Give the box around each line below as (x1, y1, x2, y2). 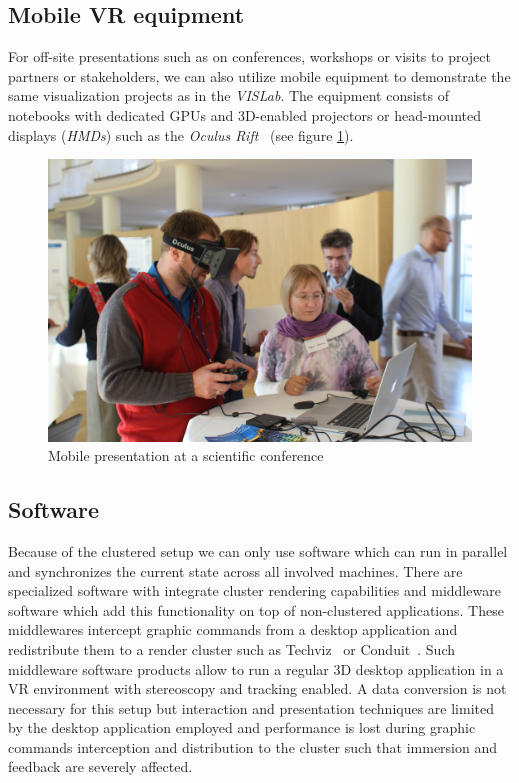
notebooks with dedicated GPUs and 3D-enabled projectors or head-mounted (8, 104, 481, 125)
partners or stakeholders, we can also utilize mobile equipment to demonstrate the (8, 65, 511, 86)
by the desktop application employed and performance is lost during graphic (8, 717, 476, 738)
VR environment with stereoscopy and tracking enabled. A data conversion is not (8, 678, 507, 699)
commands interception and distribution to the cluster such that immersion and (8, 736, 498, 757)
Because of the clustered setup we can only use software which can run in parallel (8, 540, 508, 561)
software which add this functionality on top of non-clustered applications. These (8, 599, 504, 620)
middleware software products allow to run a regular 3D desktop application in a (8, 658, 504, 679)
